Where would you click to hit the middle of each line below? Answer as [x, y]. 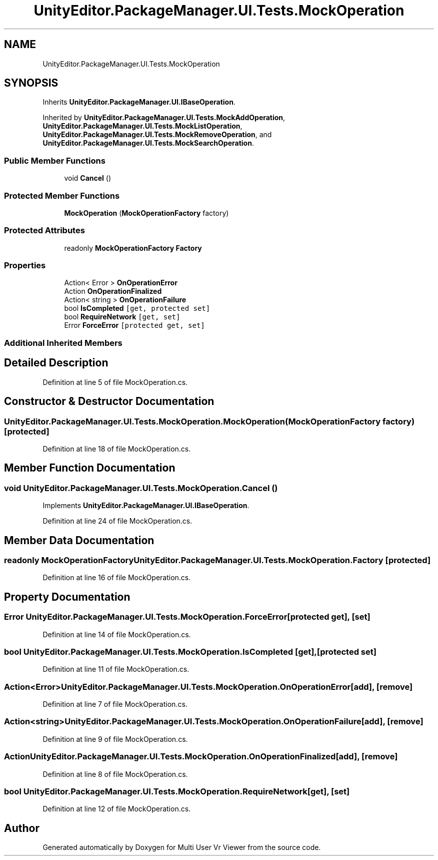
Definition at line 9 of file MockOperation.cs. [115, 739]
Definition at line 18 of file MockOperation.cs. [117, 449]
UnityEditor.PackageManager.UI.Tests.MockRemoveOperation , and [157, 135]
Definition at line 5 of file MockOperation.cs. [115, 382]
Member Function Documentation [90, 468]
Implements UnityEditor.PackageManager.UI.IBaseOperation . [146, 506]
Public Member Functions [55, 160]
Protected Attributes [44, 231]
